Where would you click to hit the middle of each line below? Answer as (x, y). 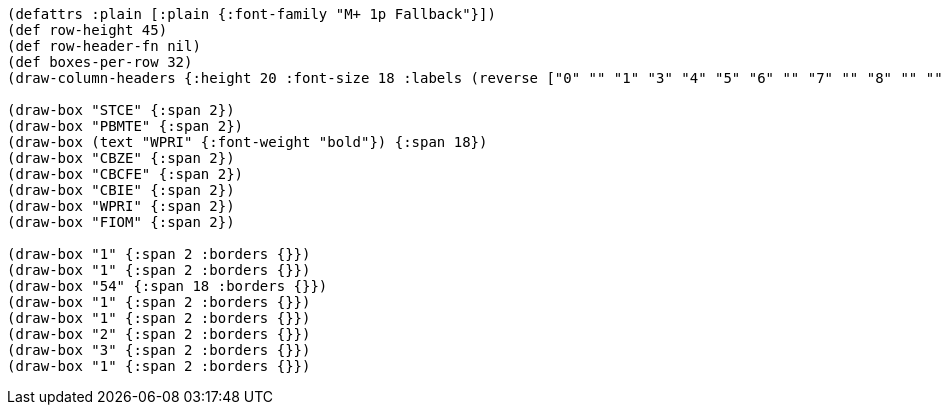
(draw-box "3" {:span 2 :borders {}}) (159, 350)
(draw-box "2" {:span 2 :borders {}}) (159, 334)
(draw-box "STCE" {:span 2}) (121, 110)
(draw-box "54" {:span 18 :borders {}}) (167, 286)
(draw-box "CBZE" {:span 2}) (121, 158)
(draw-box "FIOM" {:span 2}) (121, 222)
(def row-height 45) (87, 30)
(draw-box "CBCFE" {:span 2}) (125, 174)
